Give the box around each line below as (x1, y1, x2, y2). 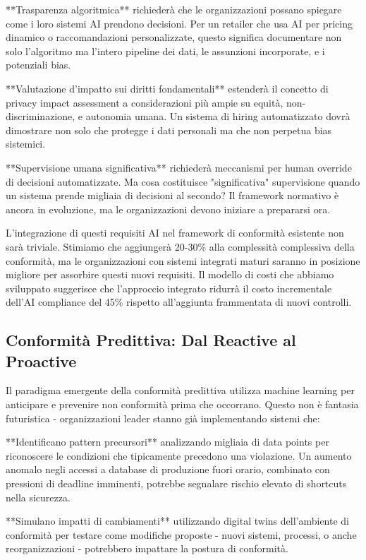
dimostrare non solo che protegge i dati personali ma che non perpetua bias (6, 122, 332, 137)
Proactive (6, 350, 77, 371)
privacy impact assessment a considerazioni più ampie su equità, (6, 95, 283, 109)
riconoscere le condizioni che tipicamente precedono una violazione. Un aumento (6, 448, 352, 463)
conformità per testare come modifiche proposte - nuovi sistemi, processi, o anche (6, 527, 357, 542)
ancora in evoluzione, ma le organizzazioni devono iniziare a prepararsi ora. (6, 201, 331, 216)
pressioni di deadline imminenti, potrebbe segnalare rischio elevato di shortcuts (6, 476, 347, 491)
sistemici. (6, 136, 46, 151)
